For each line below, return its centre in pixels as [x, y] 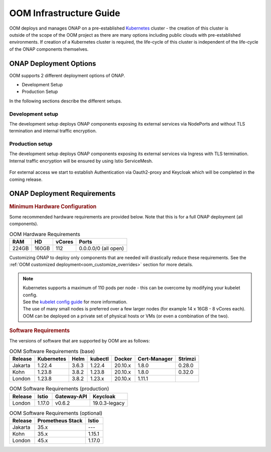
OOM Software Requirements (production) [59, 389]
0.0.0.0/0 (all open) [101, 248]
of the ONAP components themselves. [49, 49]
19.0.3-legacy [109, 403]
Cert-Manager [155, 359]
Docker [123, 359]
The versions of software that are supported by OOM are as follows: [80, 341]
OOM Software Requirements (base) [52, 351]
